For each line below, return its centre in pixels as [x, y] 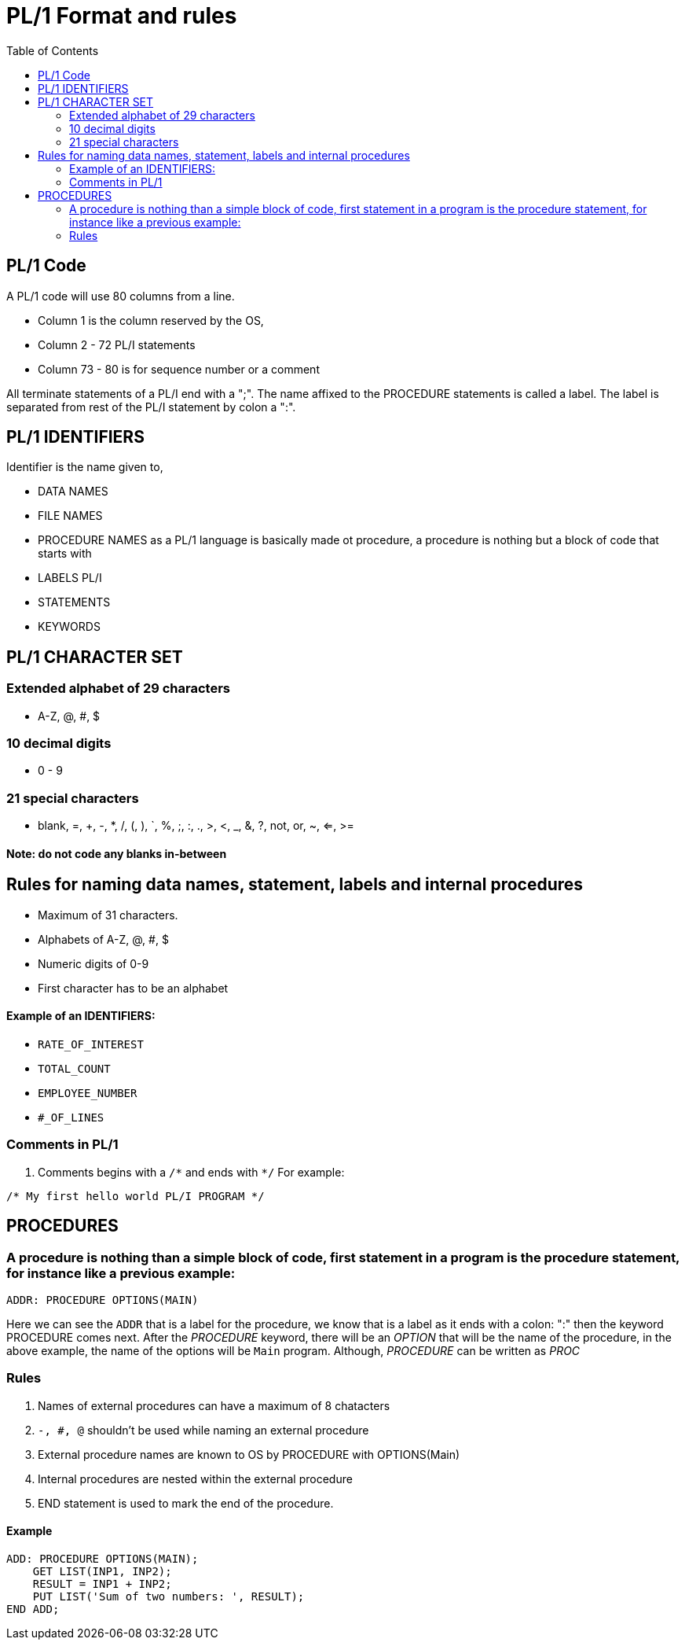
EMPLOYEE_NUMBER [88, 1094]
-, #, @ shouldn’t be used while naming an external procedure [203, 1430]
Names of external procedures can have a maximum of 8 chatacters [214, 1405]
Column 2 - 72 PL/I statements [117, 344]
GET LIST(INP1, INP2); [102, 1571]
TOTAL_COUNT [74, 1069]
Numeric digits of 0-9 [93, 963]
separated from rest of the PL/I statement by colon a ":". [151, 407]
